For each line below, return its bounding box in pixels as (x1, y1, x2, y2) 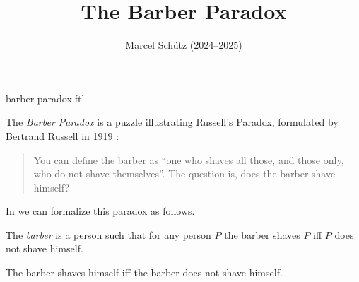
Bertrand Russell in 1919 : (6, 128, 119, 143)
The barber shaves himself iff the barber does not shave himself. (6, 265, 283, 280)
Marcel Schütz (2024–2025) (125, 37, 242, 52)
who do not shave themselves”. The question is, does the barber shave (33, 166, 336, 181)
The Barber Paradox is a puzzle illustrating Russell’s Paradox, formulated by (6, 114, 339, 129)
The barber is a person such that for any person (6, 227, 211, 242)
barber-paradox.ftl (6, 90, 85, 105)
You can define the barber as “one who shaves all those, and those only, (33, 152, 344, 167)
